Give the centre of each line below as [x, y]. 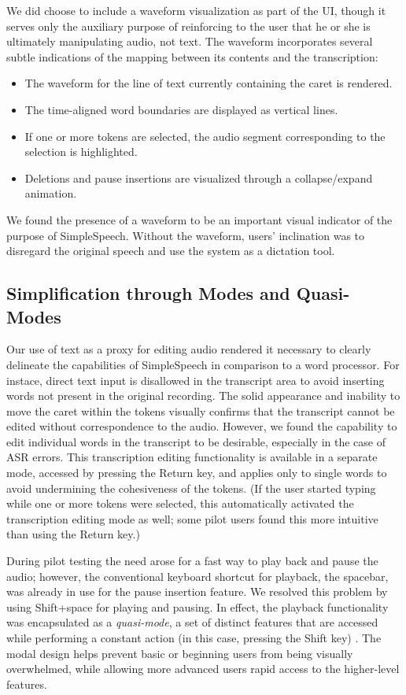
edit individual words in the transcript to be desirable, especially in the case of [196, 441]
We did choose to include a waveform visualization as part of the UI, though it [196, 10]
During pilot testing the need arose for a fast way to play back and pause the [192, 561]
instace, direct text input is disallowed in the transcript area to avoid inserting [196, 380]
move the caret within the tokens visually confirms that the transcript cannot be [201, 410]
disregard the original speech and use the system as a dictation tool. [171, 251]
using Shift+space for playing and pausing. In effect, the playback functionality [197, 606]
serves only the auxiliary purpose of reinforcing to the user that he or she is [188, 26]
